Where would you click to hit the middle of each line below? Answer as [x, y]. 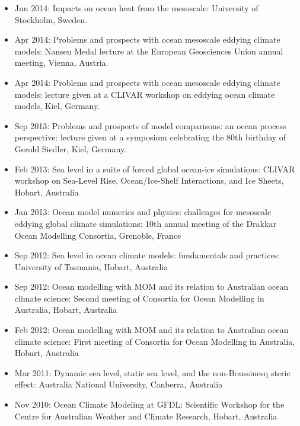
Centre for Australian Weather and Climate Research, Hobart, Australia [146, 416]
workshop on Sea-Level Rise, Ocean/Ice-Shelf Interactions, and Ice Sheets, [149, 180]
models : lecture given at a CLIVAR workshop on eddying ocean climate [145, 94]
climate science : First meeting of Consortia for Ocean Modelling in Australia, [155, 341]
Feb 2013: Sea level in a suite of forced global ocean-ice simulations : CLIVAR [155, 169]
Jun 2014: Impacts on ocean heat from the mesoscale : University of [136, 8]
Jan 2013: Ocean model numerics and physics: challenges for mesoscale [143, 212]
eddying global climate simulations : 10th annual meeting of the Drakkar [145, 223]
